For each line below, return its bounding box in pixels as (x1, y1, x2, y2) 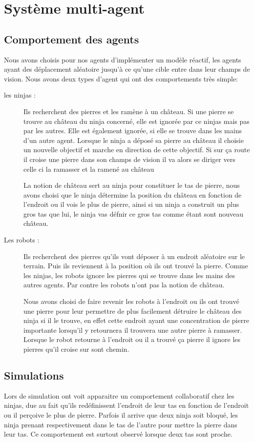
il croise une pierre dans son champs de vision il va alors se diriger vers (23, 154, 235, 164)
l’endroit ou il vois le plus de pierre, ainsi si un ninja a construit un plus (23, 199, 239, 209)
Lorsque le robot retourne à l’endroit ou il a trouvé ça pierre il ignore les (23, 334, 241, 344)
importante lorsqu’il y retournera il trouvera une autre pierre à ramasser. (23, 324, 242, 335)
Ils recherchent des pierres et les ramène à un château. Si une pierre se (23, 106, 234, 116)
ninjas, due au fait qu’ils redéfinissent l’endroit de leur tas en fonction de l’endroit (4, 400, 249, 410)
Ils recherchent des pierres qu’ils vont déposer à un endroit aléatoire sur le (23, 251, 245, 261)
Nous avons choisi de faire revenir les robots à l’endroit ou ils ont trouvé (23, 296, 239, 306)
